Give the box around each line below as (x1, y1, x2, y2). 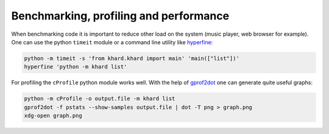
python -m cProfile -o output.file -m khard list (24, 95, 175, 102)
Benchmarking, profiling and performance (11, 9, 230, 22)
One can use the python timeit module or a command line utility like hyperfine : (11, 38, 213, 45)
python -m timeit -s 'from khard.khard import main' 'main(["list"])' (24, 55, 240, 62)
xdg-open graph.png (24, 112, 82, 119)
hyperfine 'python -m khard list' (24, 64, 127, 70)
